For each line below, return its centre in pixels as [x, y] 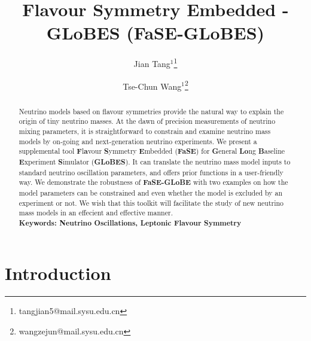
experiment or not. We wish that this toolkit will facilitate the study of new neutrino [151, 203]
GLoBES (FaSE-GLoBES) [155, 33]
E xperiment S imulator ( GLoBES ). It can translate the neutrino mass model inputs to [155, 162]
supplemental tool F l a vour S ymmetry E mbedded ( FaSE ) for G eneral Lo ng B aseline [152, 151]
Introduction [58, 273]
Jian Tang [152, 63]
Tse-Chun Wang [152, 86]
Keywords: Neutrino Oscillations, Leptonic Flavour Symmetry [130, 223]
